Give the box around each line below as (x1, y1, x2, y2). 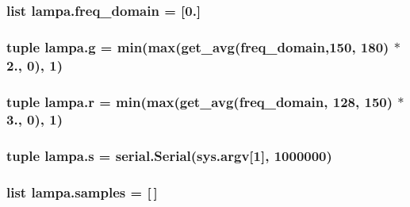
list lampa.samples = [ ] (6, 182, 158, 202)
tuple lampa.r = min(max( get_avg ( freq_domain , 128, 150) (6, 91, 393, 111)
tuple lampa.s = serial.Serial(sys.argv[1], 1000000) (6, 146, 332, 166)
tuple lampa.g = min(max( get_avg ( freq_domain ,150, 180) (6, 36, 389, 56)
